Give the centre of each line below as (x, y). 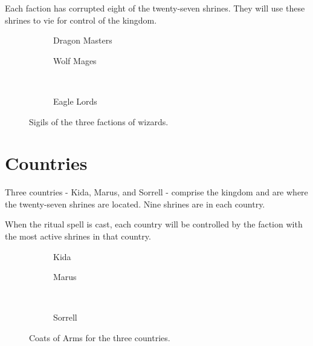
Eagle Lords (75, 101)
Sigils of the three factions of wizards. (99, 121)
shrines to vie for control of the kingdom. (81, 20)
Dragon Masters (83, 40)
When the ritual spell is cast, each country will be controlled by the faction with (154, 224)
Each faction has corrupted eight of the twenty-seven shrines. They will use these (155, 8)
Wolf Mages (75, 60)
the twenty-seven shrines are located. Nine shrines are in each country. (135, 204)
